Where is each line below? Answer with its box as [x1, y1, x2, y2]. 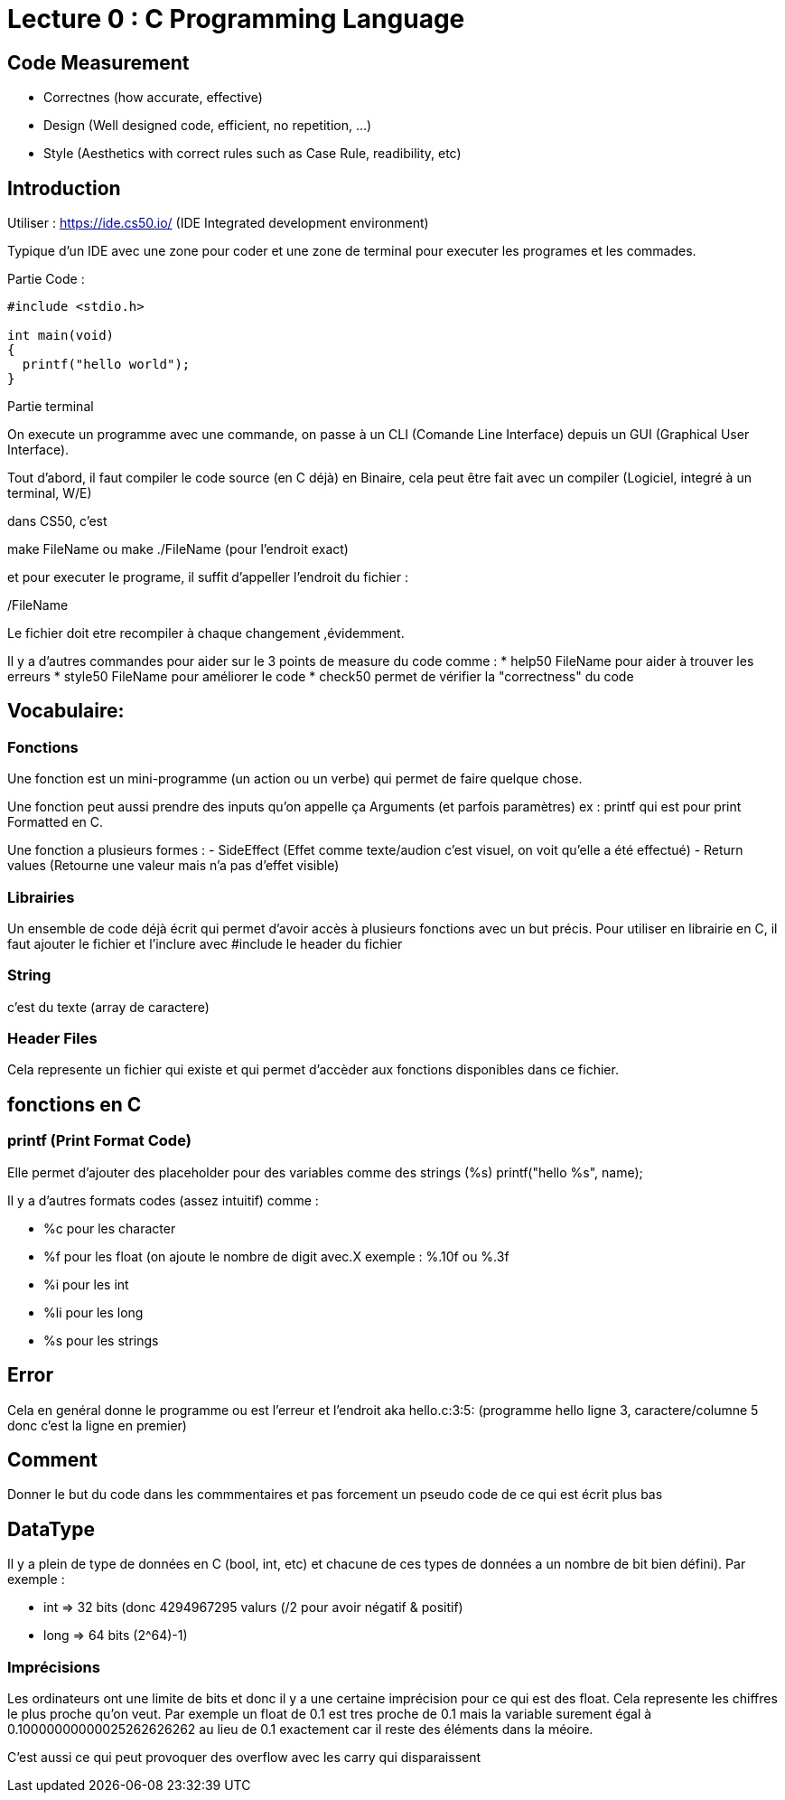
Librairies [7, 887, 75, 906]
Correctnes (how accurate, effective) [43, 89, 263, 106]
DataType [7, 1517, 95, 1541]
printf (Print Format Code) [7, 1131, 192, 1150]
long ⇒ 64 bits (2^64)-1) [43, 1627, 188, 1644]
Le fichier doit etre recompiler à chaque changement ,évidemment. [7, 625, 405, 642]
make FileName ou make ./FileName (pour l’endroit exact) [7, 541, 349, 558]
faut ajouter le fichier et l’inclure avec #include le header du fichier [7, 935, 403, 952]
